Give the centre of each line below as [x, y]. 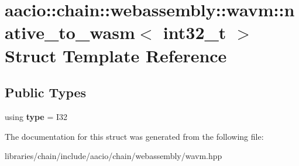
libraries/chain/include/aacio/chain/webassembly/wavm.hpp [114, 156]
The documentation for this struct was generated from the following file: [134, 136]
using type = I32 [36, 116]
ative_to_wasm [70, 32]
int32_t [195, 32]
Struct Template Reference [116, 55]
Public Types [46, 92]
